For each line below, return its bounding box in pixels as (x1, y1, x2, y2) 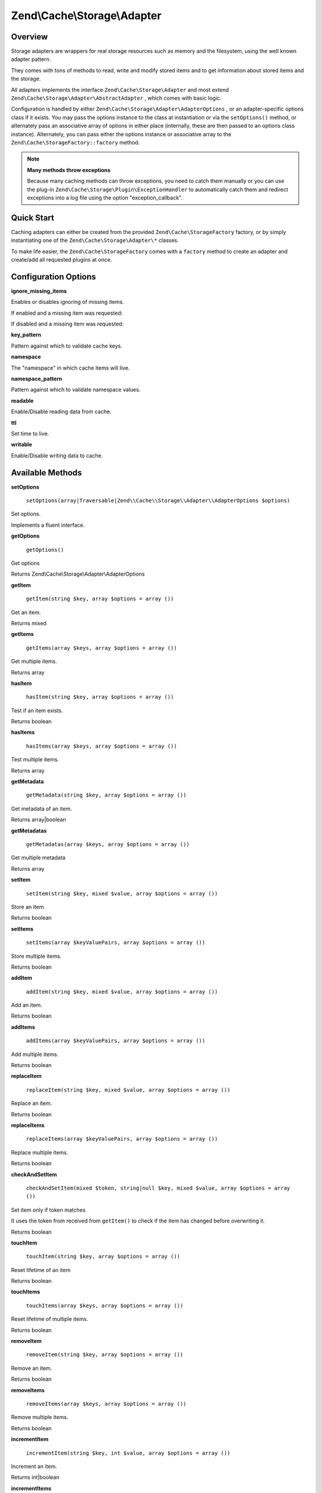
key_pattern (11, 331, 42, 339)
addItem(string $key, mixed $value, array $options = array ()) (26, 988, 218, 995)
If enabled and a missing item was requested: (11, 309, 123, 317)
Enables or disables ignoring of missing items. (11, 299, 125, 306)
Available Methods (11, 468, 82, 478)
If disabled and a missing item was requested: (11, 320, 124, 328)
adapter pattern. (11, 56, 51, 63)
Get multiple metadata (11, 854, 66, 861)
